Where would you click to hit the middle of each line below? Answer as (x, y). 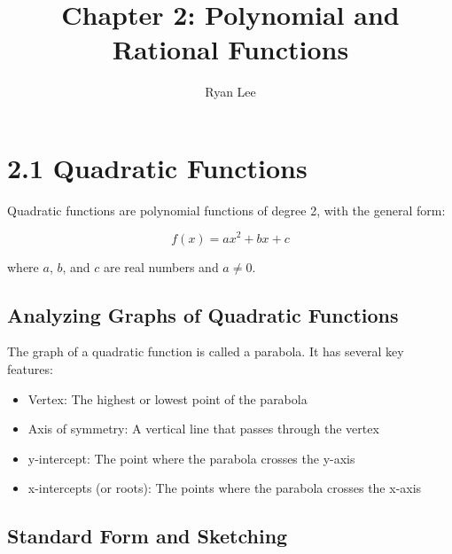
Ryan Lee (230, 92)
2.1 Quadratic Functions (157, 167)
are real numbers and (161, 266)
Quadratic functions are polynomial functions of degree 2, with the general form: (226, 210)
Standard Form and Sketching (148, 536)
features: (30, 368)
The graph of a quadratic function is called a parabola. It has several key (206, 351)
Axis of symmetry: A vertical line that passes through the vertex (203, 429)
